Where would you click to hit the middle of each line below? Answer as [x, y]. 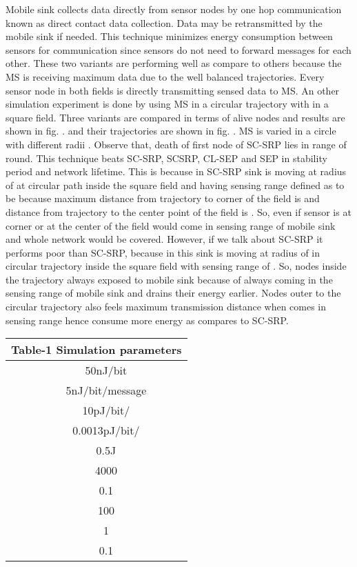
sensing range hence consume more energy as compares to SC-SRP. [147, 320]
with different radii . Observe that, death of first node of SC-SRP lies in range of [176, 144]
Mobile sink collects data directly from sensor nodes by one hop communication [174, 9]
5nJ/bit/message [106, 390]
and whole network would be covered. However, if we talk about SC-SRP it [164, 239]
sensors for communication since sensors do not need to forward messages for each [178, 49]
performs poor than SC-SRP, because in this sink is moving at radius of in [163, 252]
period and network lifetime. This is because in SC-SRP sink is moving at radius [176, 171]
